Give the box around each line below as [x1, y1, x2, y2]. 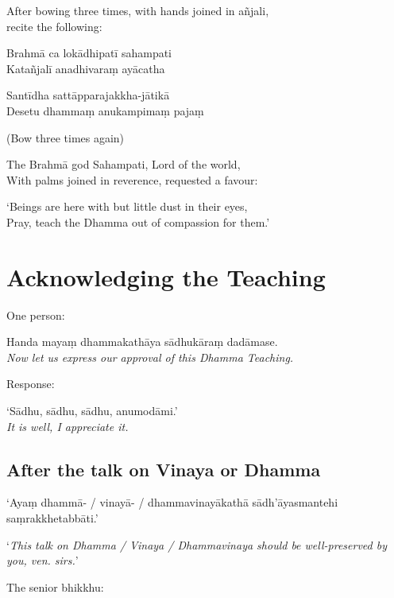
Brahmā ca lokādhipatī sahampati [6, 45, 172, 61]
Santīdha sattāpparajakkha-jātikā [6, 87, 170, 103]
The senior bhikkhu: [6, 578, 104, 595]
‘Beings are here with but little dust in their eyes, [6, 198, 248, 215]
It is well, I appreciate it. [6, 417, 129, 434]
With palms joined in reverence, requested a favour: [6, 171, 258, 188]
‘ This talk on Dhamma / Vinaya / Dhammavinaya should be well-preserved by [6, 536, 388, 553]
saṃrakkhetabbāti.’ [6, 510, 98, 526]
